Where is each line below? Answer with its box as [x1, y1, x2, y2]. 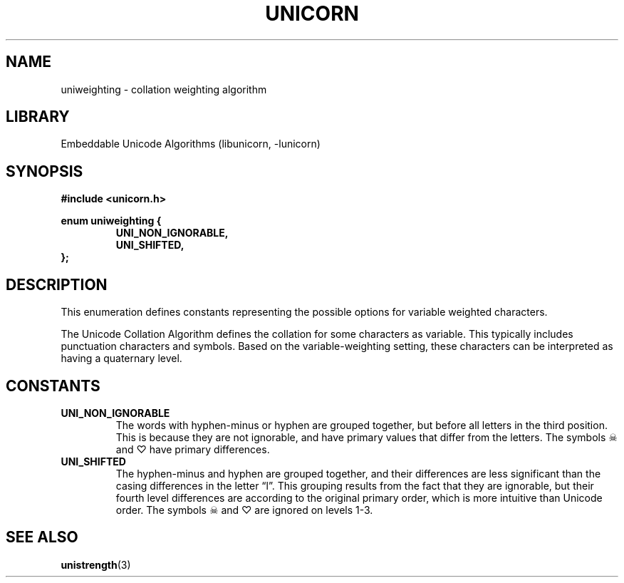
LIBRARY [6, 108, 70, 126]
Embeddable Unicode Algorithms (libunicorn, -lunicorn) [61, 138, 321, 150]
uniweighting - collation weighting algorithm [61, 83, 267, 96]
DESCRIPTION [6, 275, 108, 294]
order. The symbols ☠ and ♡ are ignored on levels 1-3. [115, 503, 373, 516]
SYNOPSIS [6, 162, 83, 180]
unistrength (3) [61, 558, 131, 571]
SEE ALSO [6, 528, 78, 547]
